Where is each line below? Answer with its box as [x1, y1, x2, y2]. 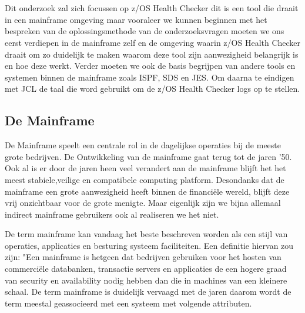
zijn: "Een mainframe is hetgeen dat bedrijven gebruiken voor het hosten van [5, 251, 281, 263]
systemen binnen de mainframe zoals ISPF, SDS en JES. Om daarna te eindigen [5, 71, 294, 83]
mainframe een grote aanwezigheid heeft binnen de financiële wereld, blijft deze [5, 185, 290, 197]
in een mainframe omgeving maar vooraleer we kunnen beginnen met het [5, 13, 267, 25]
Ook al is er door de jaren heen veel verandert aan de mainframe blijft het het [5, 162, 286, 174]
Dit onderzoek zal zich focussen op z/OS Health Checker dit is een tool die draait [5, 2, 299, 14]
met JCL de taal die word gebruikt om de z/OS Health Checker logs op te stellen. [5, 82, 300, 95]
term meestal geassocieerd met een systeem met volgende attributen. [5, 297, 252, 309]
